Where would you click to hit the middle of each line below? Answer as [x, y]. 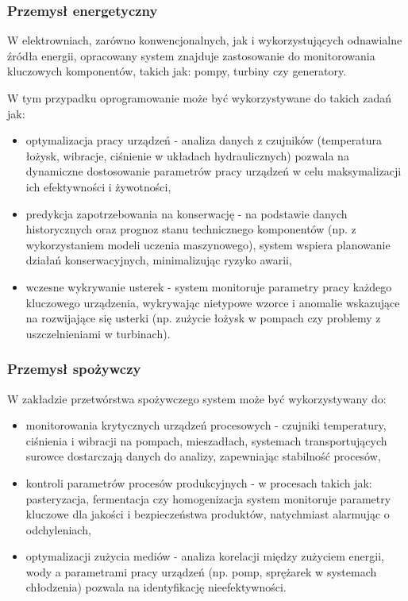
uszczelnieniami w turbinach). [98, 333]
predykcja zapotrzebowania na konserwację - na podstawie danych [187, 213]
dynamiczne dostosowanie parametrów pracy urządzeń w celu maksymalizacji [214, 171]
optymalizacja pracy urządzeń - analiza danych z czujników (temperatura [204, 140]
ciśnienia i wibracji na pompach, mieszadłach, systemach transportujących [206, 440]
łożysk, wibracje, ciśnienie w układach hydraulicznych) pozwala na [187, 155]
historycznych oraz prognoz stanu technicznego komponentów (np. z [191, 229]
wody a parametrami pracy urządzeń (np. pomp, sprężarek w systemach [201, 571]
